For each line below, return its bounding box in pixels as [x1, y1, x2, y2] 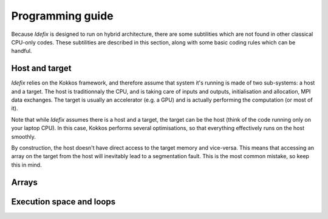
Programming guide [11, 9, 114, 23]
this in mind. [11, 161, 42, 169]
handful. [11, 47, 32, 55]
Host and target [11, 63, 72, 74]
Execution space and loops [11, 196, 115, 207]
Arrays [11, 177, 38, 187]
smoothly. [11, 133, 36, 140]
